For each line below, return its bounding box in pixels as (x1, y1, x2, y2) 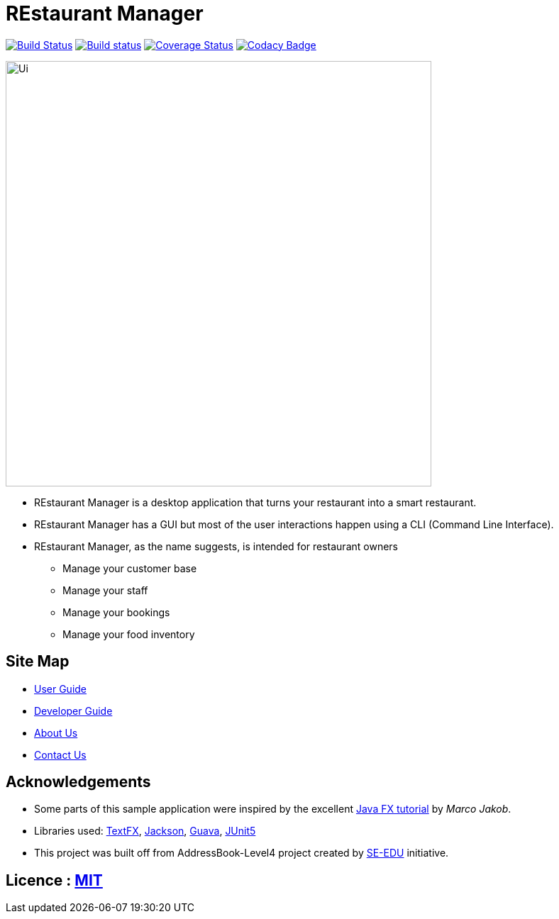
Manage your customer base (62, 562, 197, 574)
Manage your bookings (62, 606, 170, 618)
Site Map (6, 652, 70, 671)
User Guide (34, 682, 87, 695)
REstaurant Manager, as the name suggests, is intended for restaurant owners (34, 540, 398, 552)
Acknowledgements (6, 773, 151, 791)
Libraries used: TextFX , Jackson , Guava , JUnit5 (34, 825, 256, 837)
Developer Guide (34, 704, 113, 717)
